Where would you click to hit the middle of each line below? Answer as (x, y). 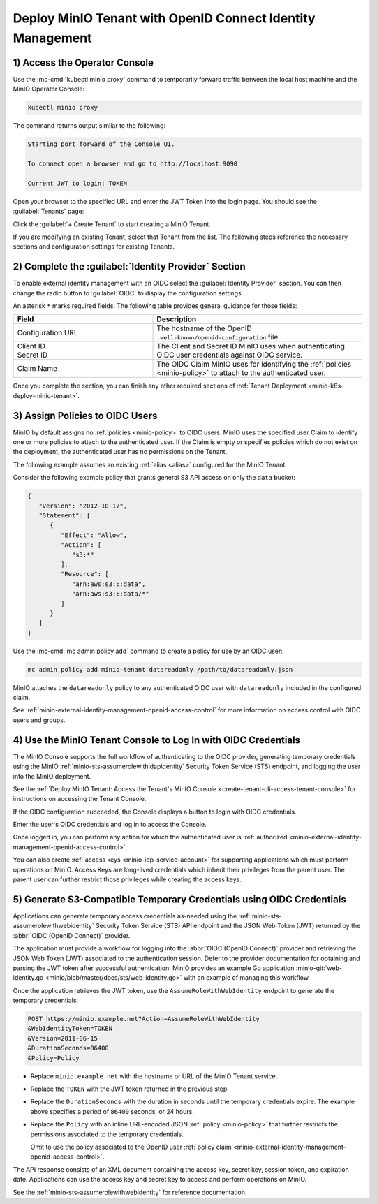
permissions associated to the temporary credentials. (107, 1134)
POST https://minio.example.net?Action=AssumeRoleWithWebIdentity (143, 1019)
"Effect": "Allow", (94, 535)
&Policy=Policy (53, 1058)
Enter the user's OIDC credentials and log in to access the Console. (110, 825)
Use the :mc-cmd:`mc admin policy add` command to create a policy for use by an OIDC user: (148, 651)
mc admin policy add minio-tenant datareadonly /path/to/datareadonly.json (160, 669)
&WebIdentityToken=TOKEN (70, 1029)
